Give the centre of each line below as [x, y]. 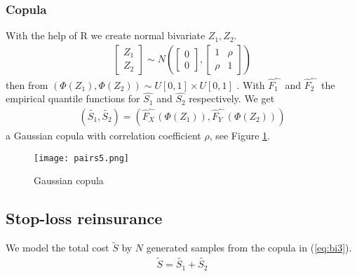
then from [27, 84]
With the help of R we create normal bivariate [106, 35]
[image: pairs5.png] [82, 158]
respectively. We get [232, 98]
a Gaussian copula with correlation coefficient [103, 135]
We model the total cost [58, 248]
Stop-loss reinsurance [84, 218]
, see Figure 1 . [240, 135]
